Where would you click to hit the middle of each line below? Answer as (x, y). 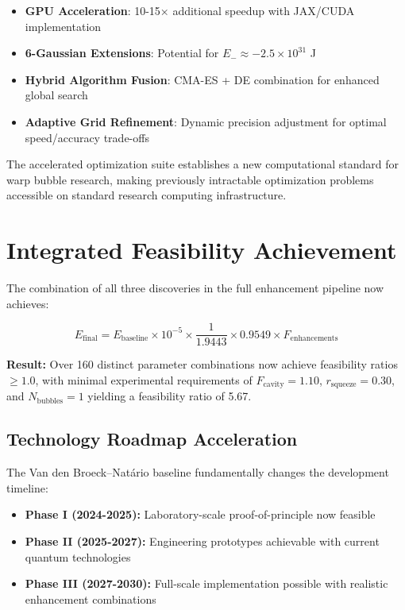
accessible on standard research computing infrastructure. (147, 195)
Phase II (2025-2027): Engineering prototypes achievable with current (202, 541)
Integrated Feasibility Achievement (202, 250)
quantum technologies (78, 556)
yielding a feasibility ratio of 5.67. (170, 396)
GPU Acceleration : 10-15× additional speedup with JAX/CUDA (190, 10)
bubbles (50, 401)
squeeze (343, 385)
